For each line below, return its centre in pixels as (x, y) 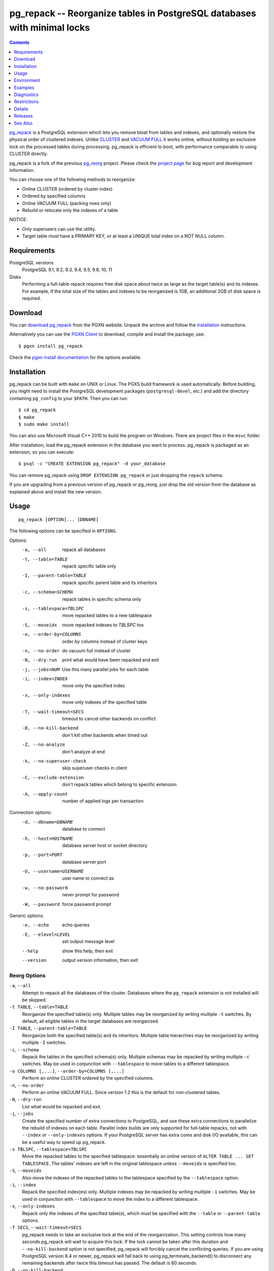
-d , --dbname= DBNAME (48, 822)
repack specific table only (89, 566)
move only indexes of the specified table (105, 702)
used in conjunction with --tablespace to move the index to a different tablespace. (110, 1199)
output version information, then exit (100, 960)
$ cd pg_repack (37, 410)
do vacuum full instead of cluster (97, 650)
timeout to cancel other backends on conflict (109, 719)
